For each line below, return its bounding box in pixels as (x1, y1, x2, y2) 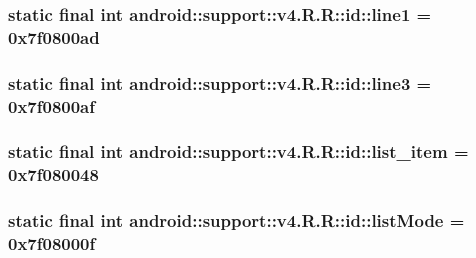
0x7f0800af (8, 93, 95, 118)
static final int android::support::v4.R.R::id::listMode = (8, 208, 465, 233)
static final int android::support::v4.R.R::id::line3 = (8, 70, 432, 95)
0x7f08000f (8, 231, 96, 256)
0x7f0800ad (8, 24, 100, 49)
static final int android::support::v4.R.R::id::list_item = (8, 139, 469, 164)
